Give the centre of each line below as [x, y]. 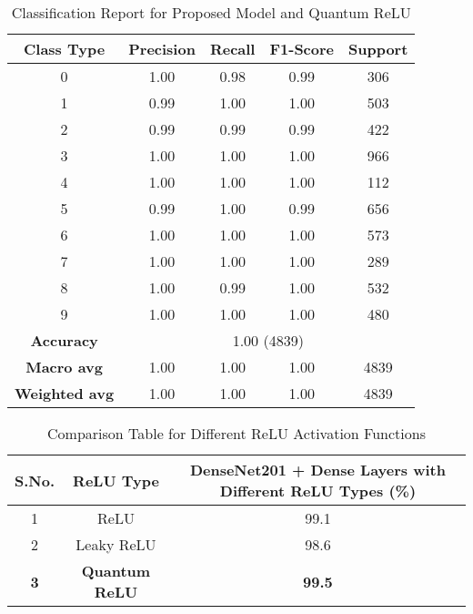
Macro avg [65, 367]
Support [378, 49]
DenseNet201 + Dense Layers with [317, 470]
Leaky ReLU [116, 544]
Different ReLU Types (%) [318, 491]
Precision [162, 49]
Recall [232, 49]
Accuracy [64, 340]
